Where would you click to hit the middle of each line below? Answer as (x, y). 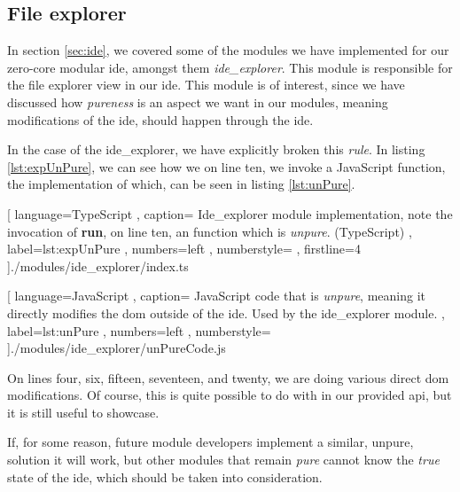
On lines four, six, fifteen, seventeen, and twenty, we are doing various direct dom (228, 377)
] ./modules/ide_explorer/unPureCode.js (117, 348)
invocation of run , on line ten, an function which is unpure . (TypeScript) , (210, 231)
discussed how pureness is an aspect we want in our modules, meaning (198, 102)
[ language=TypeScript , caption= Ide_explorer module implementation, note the (230, 213)
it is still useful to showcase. (83, 412)
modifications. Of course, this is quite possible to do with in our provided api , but (230, 395)
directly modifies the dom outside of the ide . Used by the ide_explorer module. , (226, 312)
